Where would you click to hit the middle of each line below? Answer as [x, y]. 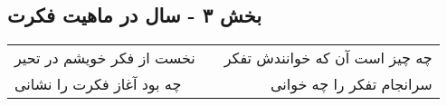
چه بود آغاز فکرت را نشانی [98, 84]
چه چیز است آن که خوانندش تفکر [328, 58]
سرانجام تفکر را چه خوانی [351, 84]
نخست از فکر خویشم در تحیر [105, 58]
